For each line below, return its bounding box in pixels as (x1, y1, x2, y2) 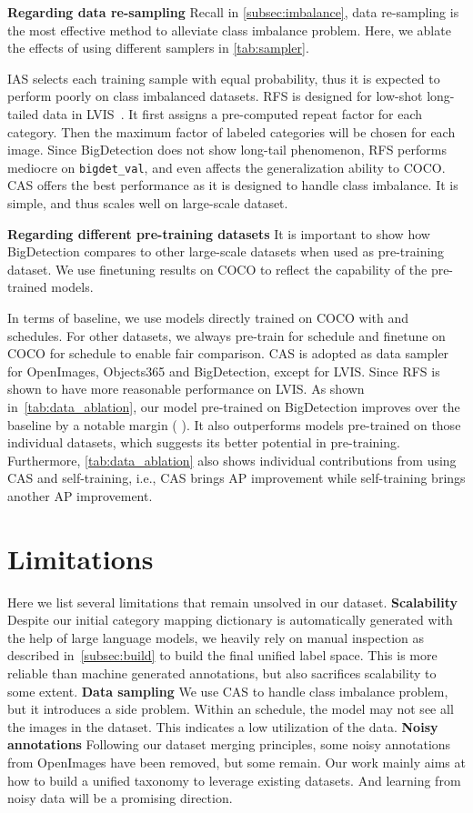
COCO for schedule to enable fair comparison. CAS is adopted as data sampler (7, 344, 449, 363)
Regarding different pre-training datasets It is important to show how (7, 224, 430, 243)
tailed (7, 104, 39, 123)
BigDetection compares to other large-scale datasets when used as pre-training (7, 242, 445, 261)
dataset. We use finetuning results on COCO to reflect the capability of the (7, 259, 428, 278)
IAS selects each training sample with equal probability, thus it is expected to (7, 68, 440, 87)
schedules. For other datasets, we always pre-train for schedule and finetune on (7, 326, 446, 345)
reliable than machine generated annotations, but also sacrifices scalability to (7, 664, 437, 682)
